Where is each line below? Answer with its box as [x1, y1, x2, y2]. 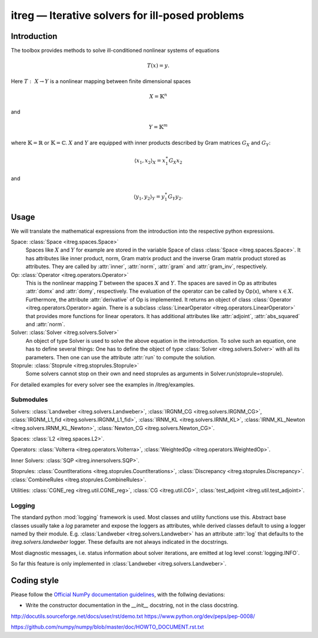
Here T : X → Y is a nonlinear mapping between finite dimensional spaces [11, 77, 191, 85]
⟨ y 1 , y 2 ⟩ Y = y [133, 193, 165, 201]
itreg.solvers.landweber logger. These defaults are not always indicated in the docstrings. [11, 538, 228, 546]
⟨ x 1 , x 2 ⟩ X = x [134, 157, 166, 165]
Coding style [11, 575, 59, 586]
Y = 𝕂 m [148, 123, 168, 131]
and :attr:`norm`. [25, 320, 65, 328]
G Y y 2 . [168, 193, 183, 201]
